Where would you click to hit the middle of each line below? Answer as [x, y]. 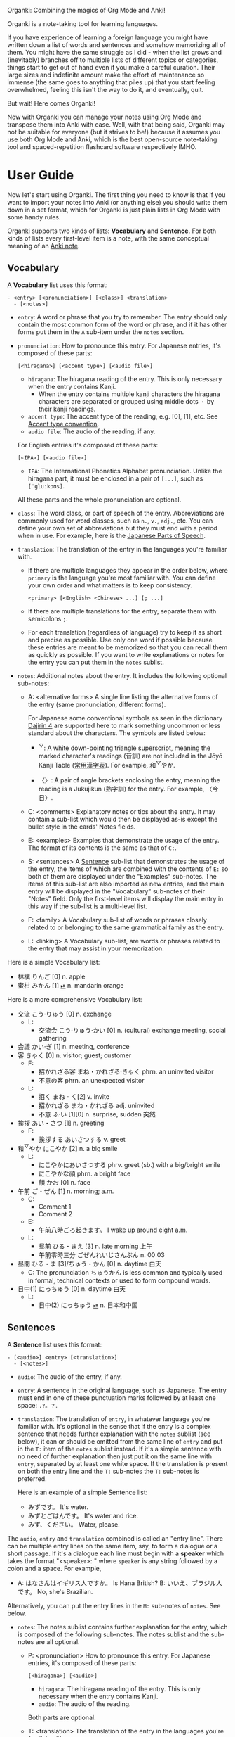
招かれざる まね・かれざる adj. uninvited [96, 1106]
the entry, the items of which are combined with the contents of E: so [128, 869]
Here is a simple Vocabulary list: [54, 962]
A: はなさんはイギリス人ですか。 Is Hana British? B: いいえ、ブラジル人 [120, 1583]
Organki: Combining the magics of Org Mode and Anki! [87, 10]
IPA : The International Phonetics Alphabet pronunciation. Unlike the [125, 471]
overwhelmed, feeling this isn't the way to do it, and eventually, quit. [106, 90]
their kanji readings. [67, 409]
